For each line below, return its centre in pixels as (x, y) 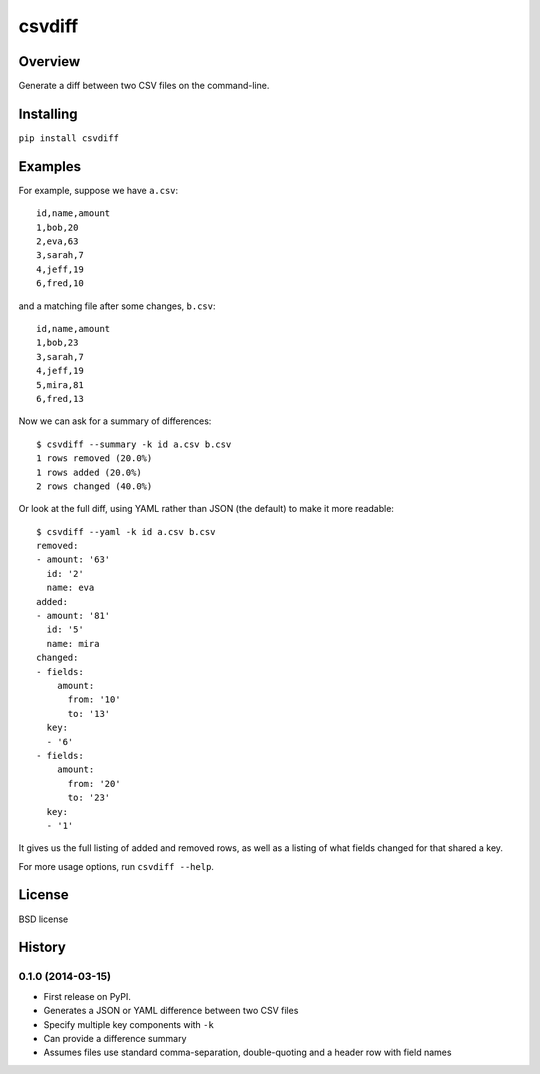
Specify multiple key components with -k (128, 1024)
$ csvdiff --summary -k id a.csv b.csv (134, 444)
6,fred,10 (60, 283)
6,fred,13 (60, 398)
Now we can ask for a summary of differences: (115, 421)
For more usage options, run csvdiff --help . (116, 866)
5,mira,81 (60, 384)
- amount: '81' (73, 616)
